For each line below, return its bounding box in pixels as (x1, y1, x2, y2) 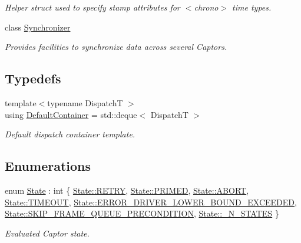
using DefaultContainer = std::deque (5, 108, 137, 120)
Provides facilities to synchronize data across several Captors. (5, 41, 227, 53)
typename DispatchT (47, 96, 123, 109)
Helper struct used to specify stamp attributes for (5, 1, 180, 13)
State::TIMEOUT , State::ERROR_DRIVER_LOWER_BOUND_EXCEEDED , (5, 195, 297, 208)
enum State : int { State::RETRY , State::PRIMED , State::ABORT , (5, 184, 249, 196)
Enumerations (5, 157, 91, 175)
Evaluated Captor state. (5, 227, 90, 239)
